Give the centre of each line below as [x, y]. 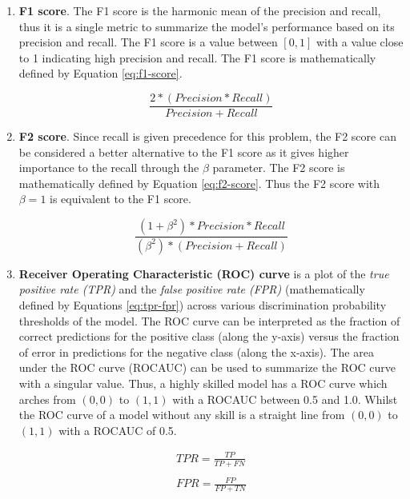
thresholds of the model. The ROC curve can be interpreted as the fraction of [209, 320]
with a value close [360, 42]
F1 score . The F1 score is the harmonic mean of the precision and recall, [200, 10]
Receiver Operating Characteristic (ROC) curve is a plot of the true [204, 273]
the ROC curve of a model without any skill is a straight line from [182, 415]
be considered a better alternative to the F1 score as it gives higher [184, 152]
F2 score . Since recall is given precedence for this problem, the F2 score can [207, 136]
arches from [47, 399]
